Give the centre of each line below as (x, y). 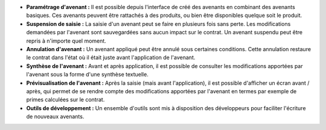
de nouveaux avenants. (55, 117)
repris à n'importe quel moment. (66, 41)
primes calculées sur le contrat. (66, 100)
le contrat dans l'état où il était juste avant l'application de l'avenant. (111, 58)
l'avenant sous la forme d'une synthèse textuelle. (88, 75)
